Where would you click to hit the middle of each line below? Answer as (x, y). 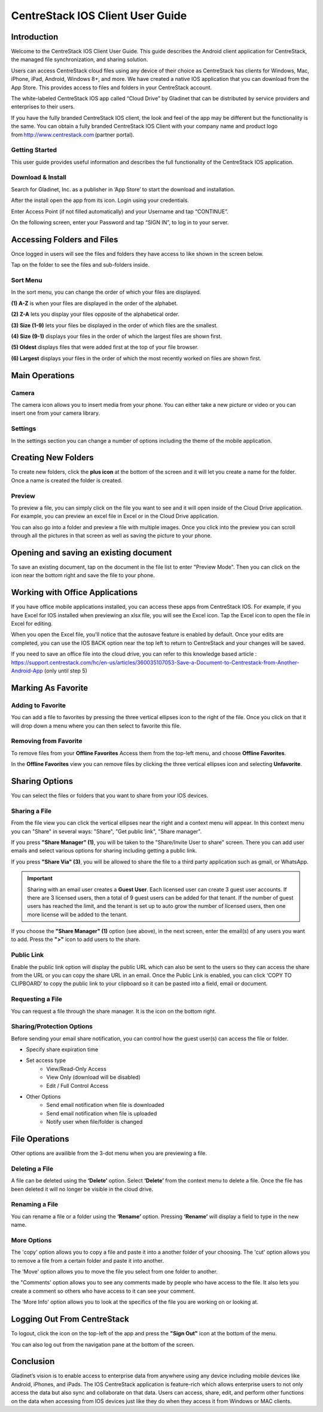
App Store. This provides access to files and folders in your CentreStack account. (112, 88)
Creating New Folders (52, 458)
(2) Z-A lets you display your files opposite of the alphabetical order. (95, 314)
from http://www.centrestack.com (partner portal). (73, 134)
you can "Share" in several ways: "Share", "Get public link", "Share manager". (106, 831)
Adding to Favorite (38, 705)
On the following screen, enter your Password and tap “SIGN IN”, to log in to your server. (120, 222)
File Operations (40, 1139)
